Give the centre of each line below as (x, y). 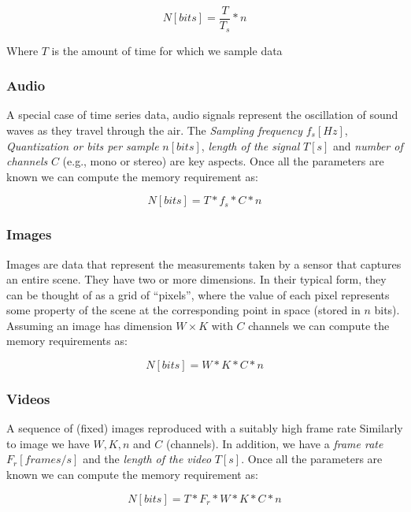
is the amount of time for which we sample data (167, 50)
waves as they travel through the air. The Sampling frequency (155, 130)
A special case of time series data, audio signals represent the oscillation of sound (202, 115)
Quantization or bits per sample (83, 145)
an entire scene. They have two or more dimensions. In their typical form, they (196, 279)
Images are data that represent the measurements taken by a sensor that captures (204, 263)
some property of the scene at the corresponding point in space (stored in (183, 310)
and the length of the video (147, 459)
